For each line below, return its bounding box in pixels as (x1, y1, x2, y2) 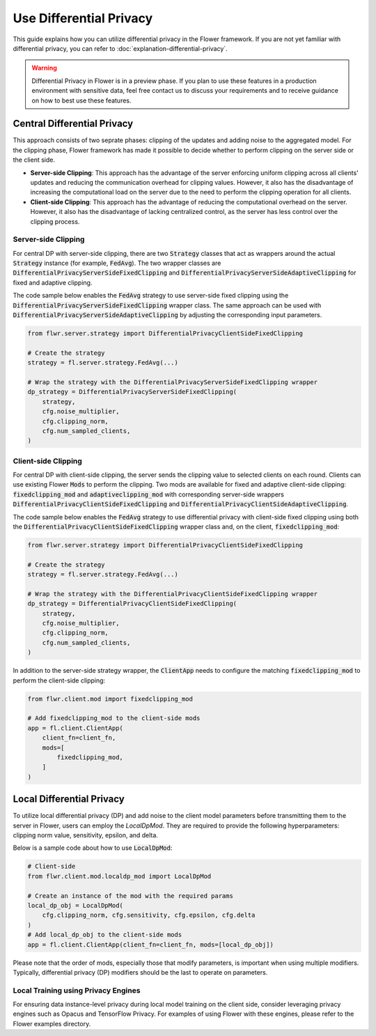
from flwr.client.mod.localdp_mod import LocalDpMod (27, 872, 212, 880)
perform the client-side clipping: (13, 676, 106, 685)
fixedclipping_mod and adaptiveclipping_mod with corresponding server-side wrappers (13, 490, 285, 498)
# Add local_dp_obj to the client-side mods (27, 931, 182, 939)
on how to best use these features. (31, 96, 132, 105)
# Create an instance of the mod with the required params (27, 892, 233, 899)
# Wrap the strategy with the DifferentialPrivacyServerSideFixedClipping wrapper (27, 378, 318, 386)
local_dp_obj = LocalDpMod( (27, 901, 123, 909)
